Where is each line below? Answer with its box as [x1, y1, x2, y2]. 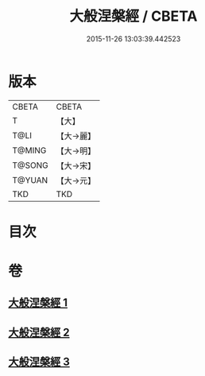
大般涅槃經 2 [8, 325, 70, 339]
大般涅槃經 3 [8, 355, 70, 369]
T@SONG [12, 160, 49, 171]
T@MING [12, 145, 47, 156]
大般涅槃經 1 [8, 296, 68, 310]
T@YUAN [12, 174, 48, 185]
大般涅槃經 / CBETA [69, 7, 198, 25]
